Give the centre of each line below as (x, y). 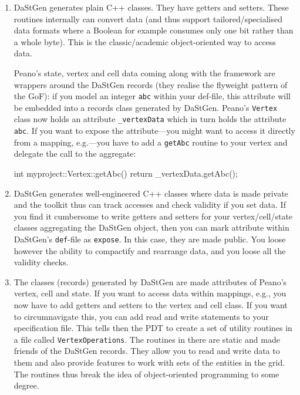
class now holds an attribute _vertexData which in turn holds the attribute (150, 119)
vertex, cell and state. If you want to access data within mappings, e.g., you (150, 293)
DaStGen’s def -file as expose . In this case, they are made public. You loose (150, 239)
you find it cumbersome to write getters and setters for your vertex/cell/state (153, 216)
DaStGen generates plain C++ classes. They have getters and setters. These (151, 7)
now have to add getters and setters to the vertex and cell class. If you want (151, 305)
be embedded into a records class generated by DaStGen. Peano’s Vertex (146, 107)
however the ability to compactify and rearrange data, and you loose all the (150, 250)
